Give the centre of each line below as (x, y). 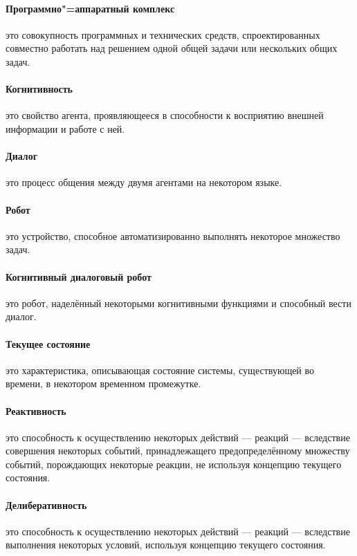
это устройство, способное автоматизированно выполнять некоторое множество (173, 235)
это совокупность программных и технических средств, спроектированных (163, 34)
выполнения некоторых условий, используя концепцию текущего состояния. (166, 545)
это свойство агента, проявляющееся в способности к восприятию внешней (165, 115)
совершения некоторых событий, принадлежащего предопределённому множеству (178, 451)
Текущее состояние (48, 343)
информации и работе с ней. (65, 128)
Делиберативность (46, 504)
